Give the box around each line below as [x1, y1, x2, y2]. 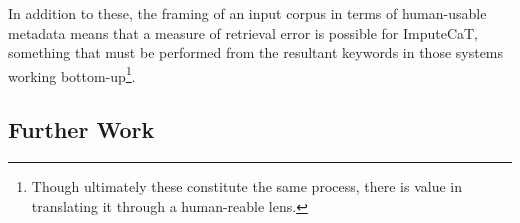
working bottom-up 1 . [8, 62, 136, 86]
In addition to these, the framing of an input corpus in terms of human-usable [8, 3, 487, 23]
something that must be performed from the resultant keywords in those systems [8, 42, 504, 63]
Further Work [8, 114, 155, 145]
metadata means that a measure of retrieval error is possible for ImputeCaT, [8, 22, 479, 43]
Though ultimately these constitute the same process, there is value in [31, 176, 463, 197]
